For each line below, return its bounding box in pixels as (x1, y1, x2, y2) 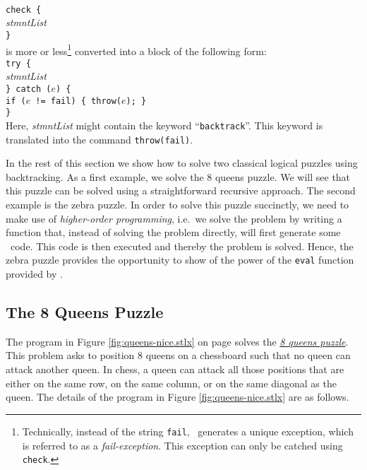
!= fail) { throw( (35, 95, 122, 106)
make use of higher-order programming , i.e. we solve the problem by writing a (6, 211, 342, 225)
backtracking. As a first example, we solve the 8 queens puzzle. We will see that (6, 169, 351, 184)
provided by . (6, 266, 63, 281)
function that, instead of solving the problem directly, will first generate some (6, 225, 341, 240)
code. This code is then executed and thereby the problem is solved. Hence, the (10, 238, 354, 253)
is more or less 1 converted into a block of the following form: (6, 41, 267, 58)
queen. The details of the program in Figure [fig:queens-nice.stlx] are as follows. (6, 389, 349, 404)
